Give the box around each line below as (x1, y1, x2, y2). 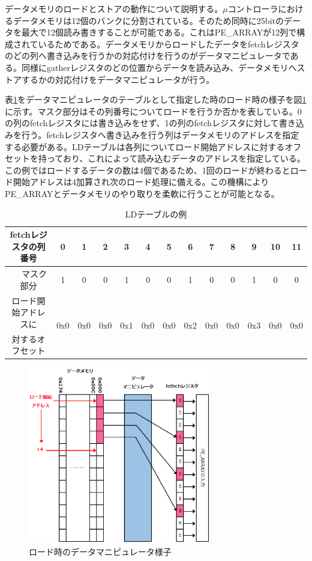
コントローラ (227, 2, 278, 14)
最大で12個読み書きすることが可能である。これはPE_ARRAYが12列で (21, 26, 297, 38)
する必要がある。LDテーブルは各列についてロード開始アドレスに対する (5, 140, 285, 153)
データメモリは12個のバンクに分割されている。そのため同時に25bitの (13, 14, 284, 26)
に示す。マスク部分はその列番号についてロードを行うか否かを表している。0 (5, 105, 302, 117)
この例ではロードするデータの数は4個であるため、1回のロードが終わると (5, 163, 290, 176)
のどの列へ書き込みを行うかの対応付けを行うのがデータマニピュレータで (5, 49, 290, 62)
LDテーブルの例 (125, 207, 187, 220)
